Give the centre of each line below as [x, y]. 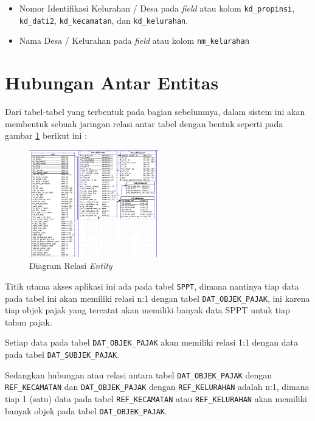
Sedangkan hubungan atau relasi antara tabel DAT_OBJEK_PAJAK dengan [138, 374]
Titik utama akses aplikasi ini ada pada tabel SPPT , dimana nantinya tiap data [152, 286]
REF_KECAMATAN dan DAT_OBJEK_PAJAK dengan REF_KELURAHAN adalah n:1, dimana [157, 387]
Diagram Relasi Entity [71, 266]
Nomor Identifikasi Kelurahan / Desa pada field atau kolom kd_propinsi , [157, 8]
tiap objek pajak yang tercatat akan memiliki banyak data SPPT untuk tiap [147, 310]
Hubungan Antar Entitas [112, 82]
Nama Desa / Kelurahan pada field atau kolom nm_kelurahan [134, 40]
